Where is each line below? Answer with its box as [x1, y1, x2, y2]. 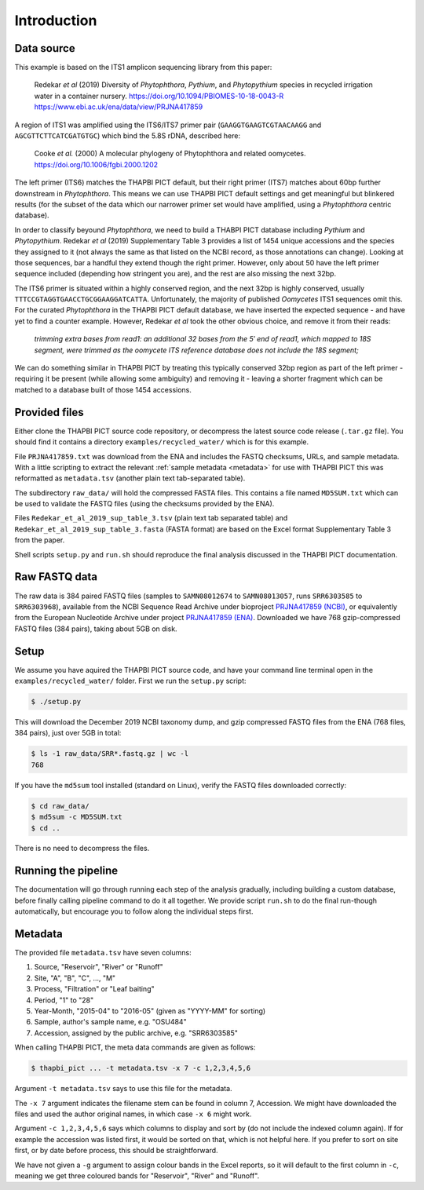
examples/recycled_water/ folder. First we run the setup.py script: [14, 676, 247, 686]
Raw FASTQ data [14, 570, 98, 584]
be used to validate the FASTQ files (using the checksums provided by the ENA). [14, 499, 275, 509]
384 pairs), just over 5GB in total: [14, 728, 122, 738]
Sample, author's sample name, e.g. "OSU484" [34, 1017, 188, 1027]
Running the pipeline [14, 864, 118, 878]
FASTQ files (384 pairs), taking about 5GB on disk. [14, 624, 177, 633]
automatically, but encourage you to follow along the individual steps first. [14, 907, 254, 916]
